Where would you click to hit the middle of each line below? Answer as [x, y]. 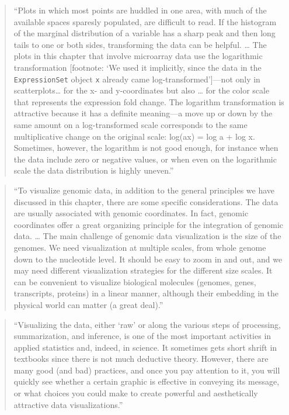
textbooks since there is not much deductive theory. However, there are [141, 359]
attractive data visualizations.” [68, 404]
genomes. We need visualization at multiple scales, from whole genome [140, 247]
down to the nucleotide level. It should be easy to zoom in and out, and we [148, 259]
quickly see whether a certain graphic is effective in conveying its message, [147, 381]
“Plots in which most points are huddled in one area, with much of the [140, 10]
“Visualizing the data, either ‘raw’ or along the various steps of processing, [147, 324]
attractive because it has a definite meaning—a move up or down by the [143, 113]
